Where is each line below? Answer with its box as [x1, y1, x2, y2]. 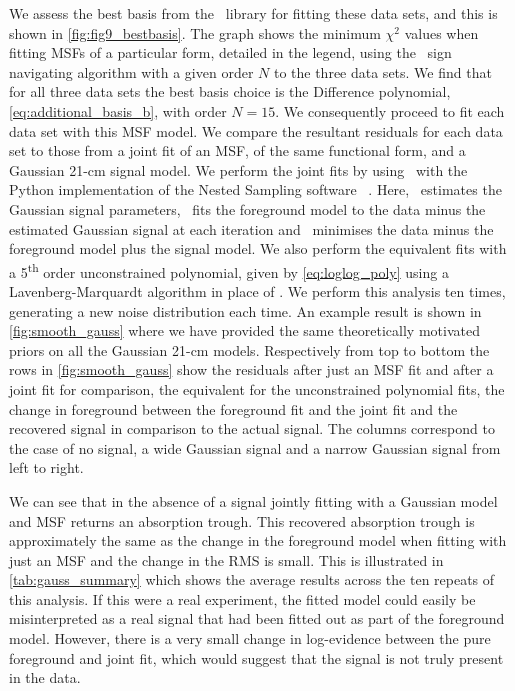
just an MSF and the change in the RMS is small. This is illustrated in [9, 549, 444, 570]
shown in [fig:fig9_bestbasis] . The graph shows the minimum [9, 22, 381, 43]
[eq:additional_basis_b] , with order [9, 100, 227, 121]
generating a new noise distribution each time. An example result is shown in [9, 300, 482, 321]
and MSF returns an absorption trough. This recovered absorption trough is [9, 510, 475, 531]
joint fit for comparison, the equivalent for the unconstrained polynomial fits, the [9, 378, 505, 399]
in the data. [9, 667, 81, 688]
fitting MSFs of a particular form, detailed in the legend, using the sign [9, 42, 452, 63]
